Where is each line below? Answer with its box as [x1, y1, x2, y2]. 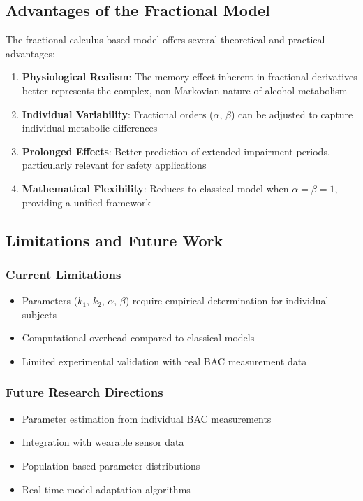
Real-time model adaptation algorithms [22, 481, 191, 496]
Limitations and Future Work [6, 229, 223, 250]
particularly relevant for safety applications [22, 157, 207, 172]
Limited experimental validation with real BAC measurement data [22, 353, 307, 368]
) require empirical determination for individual [125, 293, 329, 308]
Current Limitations [6, 265, 121, 283]
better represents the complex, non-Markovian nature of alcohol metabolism [22, 83, 348, 97]
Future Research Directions [6, 383, 163, 401]
